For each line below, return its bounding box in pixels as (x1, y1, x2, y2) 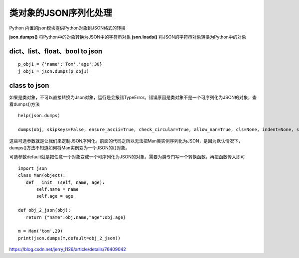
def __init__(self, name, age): (25, 179, 105, 185)
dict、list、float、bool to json (9, 47, 103, 55)
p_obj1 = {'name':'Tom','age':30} (18, 61, 102, 67)
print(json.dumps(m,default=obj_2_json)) (18, 235, 121, 241)
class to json (9, 81, 49, 90)
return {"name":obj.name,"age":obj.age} (25, 214, 126, 220)
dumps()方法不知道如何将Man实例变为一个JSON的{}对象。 (9, 144, 130, 150)
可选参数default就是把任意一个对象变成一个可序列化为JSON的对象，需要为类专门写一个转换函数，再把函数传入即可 (9, 154, 245, 160)
